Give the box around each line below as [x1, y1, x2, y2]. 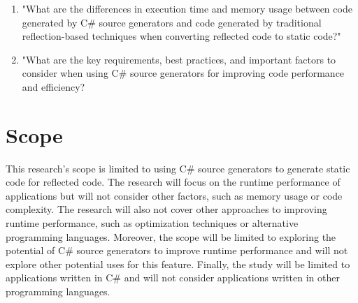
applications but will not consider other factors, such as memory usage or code [6, 188, 343, 202]
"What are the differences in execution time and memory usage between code [22, 1, 352, 15]
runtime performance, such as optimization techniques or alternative [6, 216, 299, 230]
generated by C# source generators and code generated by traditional [22, 15, 322, 29]
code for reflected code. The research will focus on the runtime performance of [6, 175, 341, 189]
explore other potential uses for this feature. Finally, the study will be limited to [6, 256, 350, 271]
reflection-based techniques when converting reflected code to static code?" [22, 29, 341, 43]
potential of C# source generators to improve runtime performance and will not [6, 243, 348, 258]
